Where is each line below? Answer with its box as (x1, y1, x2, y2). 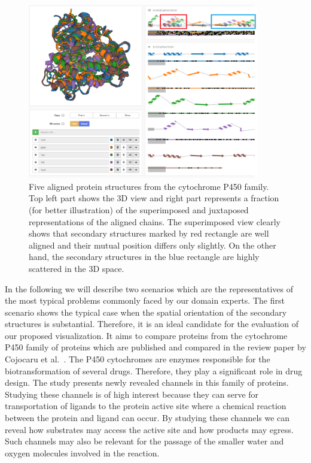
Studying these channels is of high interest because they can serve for (5, 388, 259, 400)
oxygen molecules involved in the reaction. (5, 446, 160, 459)
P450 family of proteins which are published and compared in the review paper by (5, 341, 306, 353)
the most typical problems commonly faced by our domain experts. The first (5, 294, 285, 307)
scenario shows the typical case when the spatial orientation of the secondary (5, 305, 287, 318)
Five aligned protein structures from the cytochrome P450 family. (29, 180, 269, 192)
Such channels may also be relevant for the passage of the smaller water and (5, 435, 284, 447)
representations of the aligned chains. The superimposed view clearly (29, 215, 280, 228)
